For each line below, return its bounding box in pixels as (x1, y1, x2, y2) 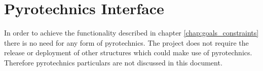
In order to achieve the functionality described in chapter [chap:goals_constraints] (4, 27, 259, 38)
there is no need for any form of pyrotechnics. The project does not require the (4, 37, 249, 48)
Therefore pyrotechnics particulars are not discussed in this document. (4, 57, 222, 67)
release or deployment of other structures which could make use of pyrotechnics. (4, 47, 252, 58)
